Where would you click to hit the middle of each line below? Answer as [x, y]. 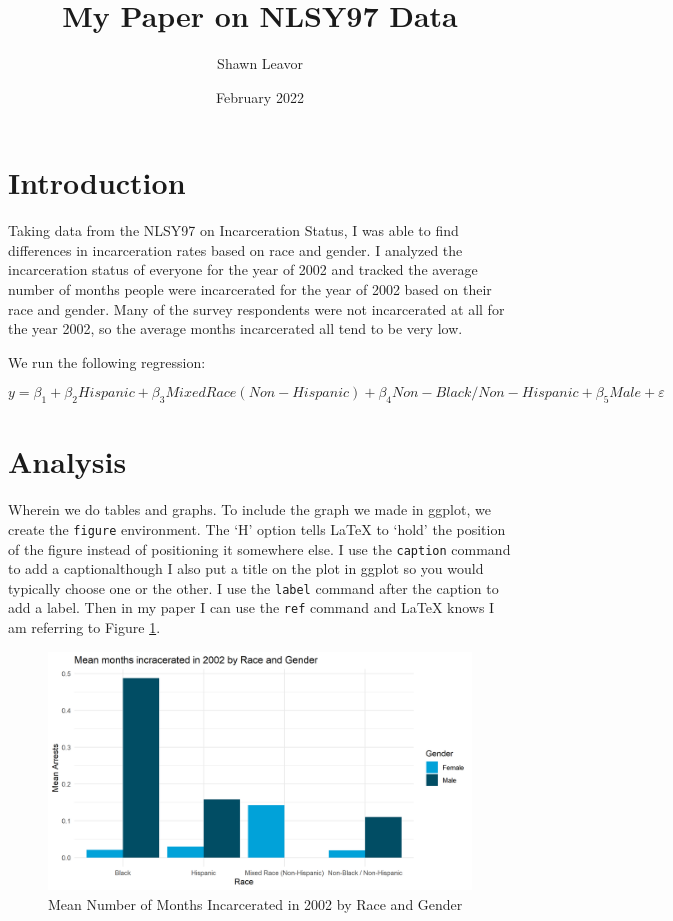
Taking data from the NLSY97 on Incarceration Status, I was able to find [233, 230]
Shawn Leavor [260, 63]
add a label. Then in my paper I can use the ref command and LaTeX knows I [251, 607]
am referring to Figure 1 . [84, 627]
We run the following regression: [107, 361]
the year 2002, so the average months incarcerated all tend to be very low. [235, 328]
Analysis [67, 461]
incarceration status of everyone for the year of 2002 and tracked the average [243, 269]
